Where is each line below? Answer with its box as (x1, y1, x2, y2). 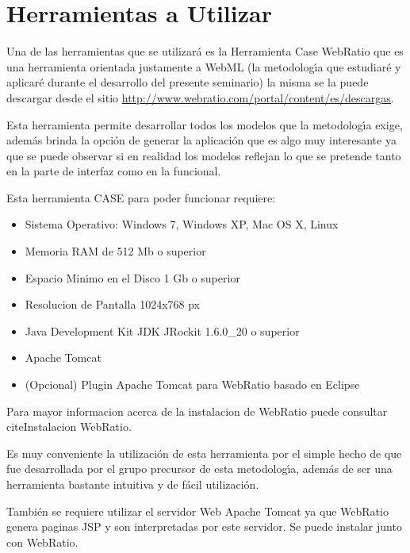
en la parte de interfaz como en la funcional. (6, 163, 221, 179)
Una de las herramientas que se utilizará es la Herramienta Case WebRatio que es (6, 43, 404, 60)
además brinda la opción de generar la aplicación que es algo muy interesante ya (6, 132, 397, 148)
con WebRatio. (6, 533, 79, 550)
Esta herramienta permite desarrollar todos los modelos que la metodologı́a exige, (6, 116, 403, 132)
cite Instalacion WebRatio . (6, 418, 132, 435)
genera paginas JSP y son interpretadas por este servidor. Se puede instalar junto (6, 518, 402, 535)
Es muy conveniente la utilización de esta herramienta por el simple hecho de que (6, 444, 402, 461)
